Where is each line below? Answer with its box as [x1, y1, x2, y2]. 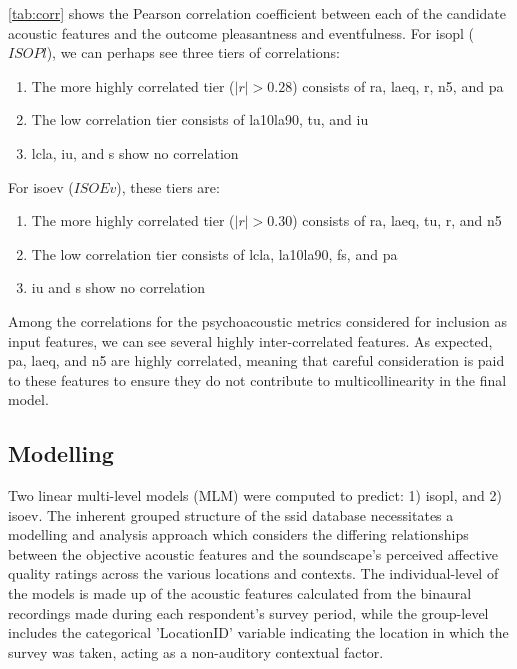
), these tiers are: [116, 176, 220, 197]
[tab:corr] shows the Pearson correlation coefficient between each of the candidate [8, 3, 506, 23]
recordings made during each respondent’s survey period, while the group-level [8, 602, 489, 623]
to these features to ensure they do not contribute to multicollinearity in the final [8, 369, 507, 390]
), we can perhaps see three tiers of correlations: [46, 42, 340, 63]
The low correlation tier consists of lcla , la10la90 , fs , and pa [31, 243, 398, 264]
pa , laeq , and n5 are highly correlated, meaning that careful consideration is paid [8, 350, 505, 371]
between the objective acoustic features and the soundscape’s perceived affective [8, 543, 499, 564]
